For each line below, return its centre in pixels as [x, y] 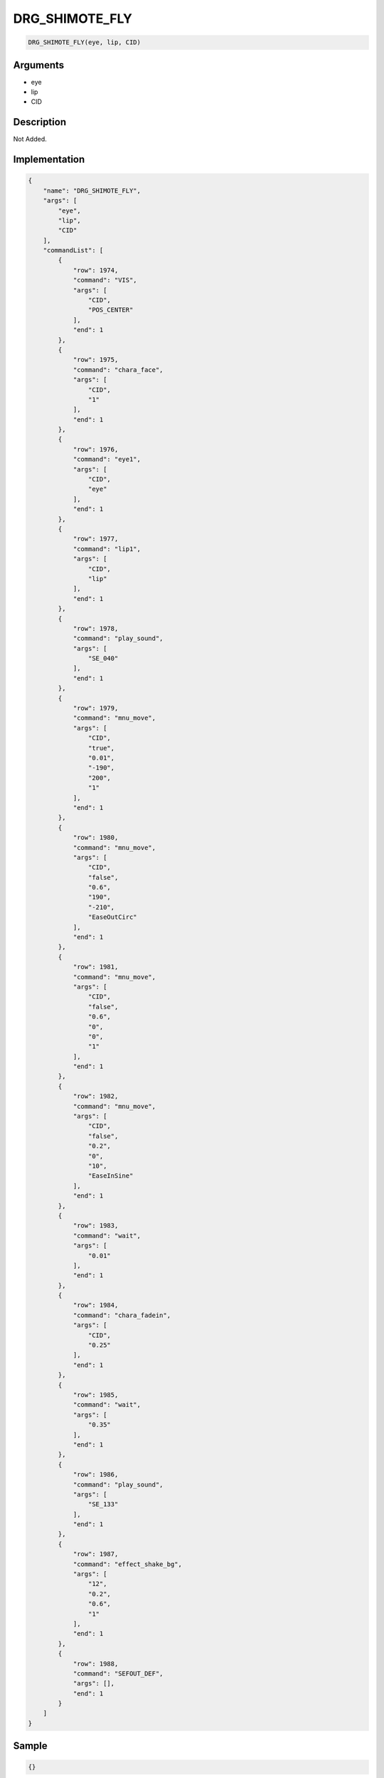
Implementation [49, 160]
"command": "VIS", [105, 280]
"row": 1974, [96, 270]
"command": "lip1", [107, 549]
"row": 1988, [96, 1663]
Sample [30, 1746]
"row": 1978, [96, 628]
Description [40, 122]
